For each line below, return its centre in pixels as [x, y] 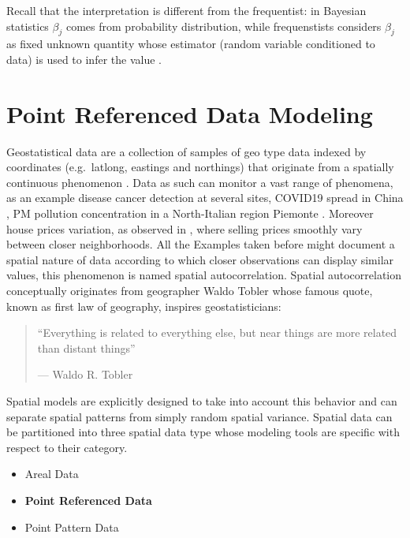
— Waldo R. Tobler [85, 374]
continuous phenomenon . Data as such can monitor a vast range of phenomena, [200, 182]
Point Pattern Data [72, 527]
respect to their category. [67, 447]
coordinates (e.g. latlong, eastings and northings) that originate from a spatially [200, 167]
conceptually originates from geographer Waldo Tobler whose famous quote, [190, 291]
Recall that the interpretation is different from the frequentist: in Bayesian [186, 10]
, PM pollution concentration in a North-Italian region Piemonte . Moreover [190, 213]
